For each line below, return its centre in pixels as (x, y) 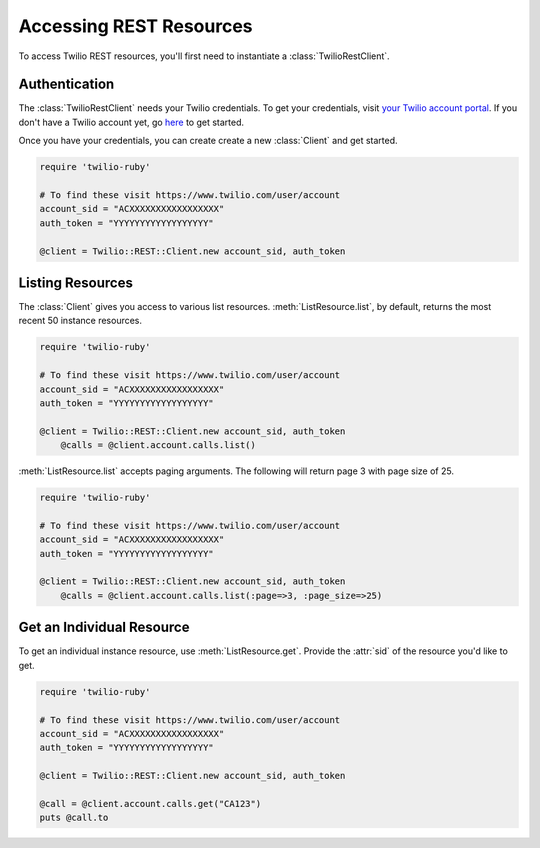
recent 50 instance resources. (80, 321)
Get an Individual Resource (104, 627)
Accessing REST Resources (136, 26)
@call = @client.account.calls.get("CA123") (150, 803)
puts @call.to (74, 818)
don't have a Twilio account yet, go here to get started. (131, 122)
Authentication (66, 84)
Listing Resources (76, 282)
